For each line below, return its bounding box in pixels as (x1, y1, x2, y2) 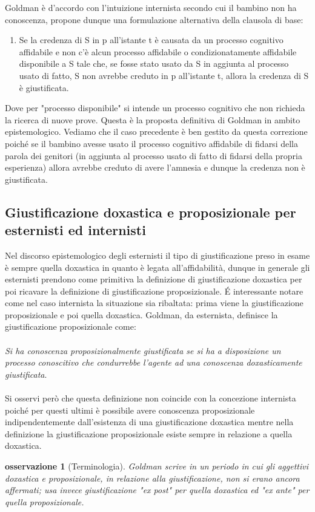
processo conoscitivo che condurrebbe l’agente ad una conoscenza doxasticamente (5, 356, 302, 369)
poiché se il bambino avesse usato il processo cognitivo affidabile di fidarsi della (5, 137, 298, 149)
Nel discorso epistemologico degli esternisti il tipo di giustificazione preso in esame (5, 248, 310, 261)
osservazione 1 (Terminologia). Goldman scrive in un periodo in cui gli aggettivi (5, 460, 309, 472)
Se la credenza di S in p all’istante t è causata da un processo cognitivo (19, 33, 283, 46)
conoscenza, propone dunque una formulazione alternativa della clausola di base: (5, 13, 303, 26)
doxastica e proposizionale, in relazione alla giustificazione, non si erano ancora (5, 471, 300, 484)
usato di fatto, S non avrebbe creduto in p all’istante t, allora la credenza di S (19, 69, 309, 81)
